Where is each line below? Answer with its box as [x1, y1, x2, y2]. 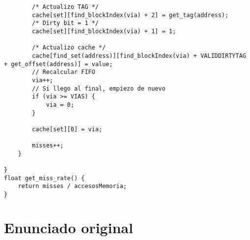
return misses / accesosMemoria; [18, 183, 127, 190]
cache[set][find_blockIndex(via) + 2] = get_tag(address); [32, 11, 229, 19]
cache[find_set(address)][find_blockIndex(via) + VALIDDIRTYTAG [32, 52, 246, 59]
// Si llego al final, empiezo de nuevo [32, 85, 166, 92]
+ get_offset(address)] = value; [4, 60, 113, 68]
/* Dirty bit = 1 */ [32, 20, 99, 27]
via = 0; [46, 101, 75, 108]
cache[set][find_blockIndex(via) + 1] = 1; [32, 27, 176, 35]
